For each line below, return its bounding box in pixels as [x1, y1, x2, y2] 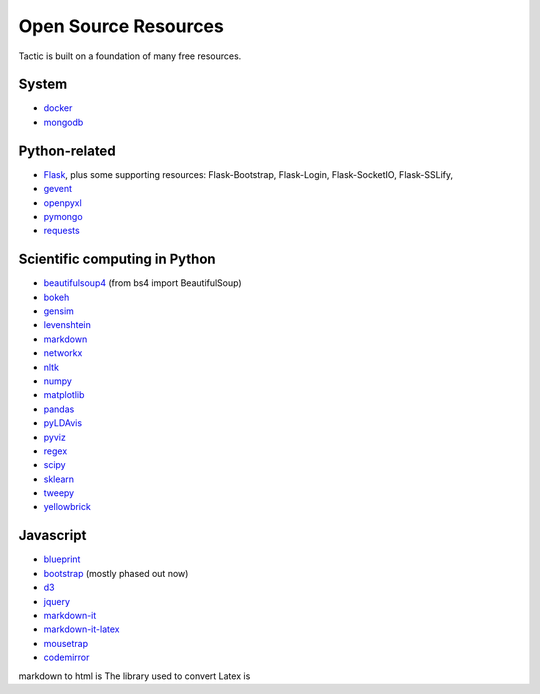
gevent [43, 183, 73, 195]
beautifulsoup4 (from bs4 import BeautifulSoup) [43, 277, 242, 289]
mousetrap [43, 637, 89, 649]
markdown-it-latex [43, 623, 120, 635]
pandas [43, 403, 75, 415]
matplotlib [43, 389, 85, 401]
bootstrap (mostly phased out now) [43, 567, 189, 579]
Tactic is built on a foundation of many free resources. [18, 50, 242, 62]
